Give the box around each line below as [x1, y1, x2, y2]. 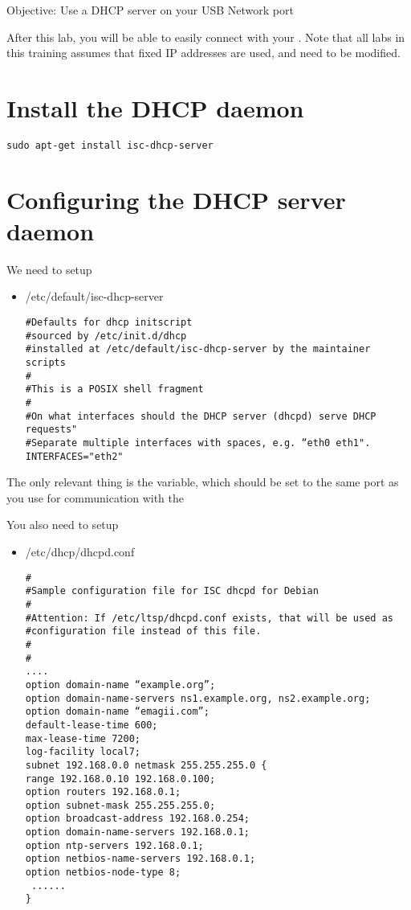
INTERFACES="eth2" [25, 450, 124, 462]
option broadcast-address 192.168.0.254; [25, 813, 250, 825]
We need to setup [6, 260, 92, 277]
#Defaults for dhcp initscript [25, 317, 193, 329]
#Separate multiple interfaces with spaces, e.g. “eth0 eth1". [25, 437, 371, 449]
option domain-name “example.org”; [25, 678, 216, 691]
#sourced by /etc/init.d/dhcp [25, 330, 187, 342]
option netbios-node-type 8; [25, 867, 181, 879]
